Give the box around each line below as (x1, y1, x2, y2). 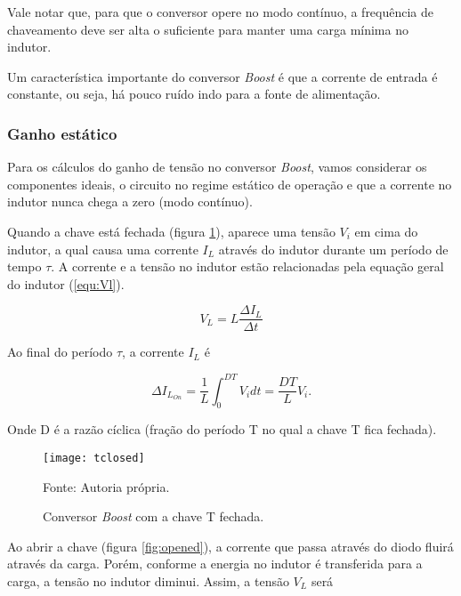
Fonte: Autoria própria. (43, 477, 170, 495)
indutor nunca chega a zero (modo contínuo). (7, 192, 253, 211)
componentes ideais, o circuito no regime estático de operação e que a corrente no (7, 174, 452, 193)
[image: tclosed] (43, 451, 145, 464)
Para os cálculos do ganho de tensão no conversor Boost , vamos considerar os (7, 157, 427, 176)
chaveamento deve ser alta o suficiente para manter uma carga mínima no (7, 20, 408, 38)
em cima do (354, 221, 418, 240)
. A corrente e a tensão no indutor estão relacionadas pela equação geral (51, 257, 444, 276)
